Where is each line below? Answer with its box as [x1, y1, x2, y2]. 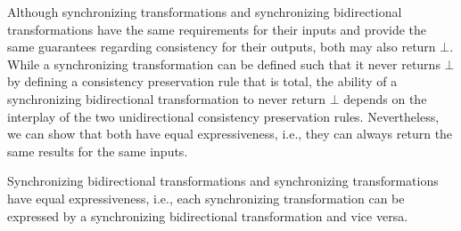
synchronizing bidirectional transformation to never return [7, 89, 326, 108]
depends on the [343, 89, 427, 108]
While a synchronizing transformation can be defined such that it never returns [7, 54, 440, 73]
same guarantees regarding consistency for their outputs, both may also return [7, 37, 436, 56]
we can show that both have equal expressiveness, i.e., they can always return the [7, 124, 453, 143]
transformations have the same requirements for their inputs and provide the [7, 20, 427, 38]
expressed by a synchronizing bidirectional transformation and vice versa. [7, 206, 408, 225]
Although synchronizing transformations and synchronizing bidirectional [7, 3, 402, 20]
